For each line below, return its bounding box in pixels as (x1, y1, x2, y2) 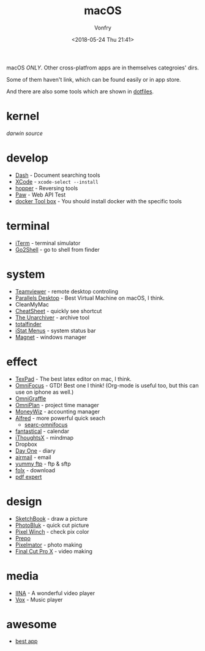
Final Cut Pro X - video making (15, 547, 93, 555)
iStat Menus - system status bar (15, 327, 96, 334)
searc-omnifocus (24, 421, 68, 428)
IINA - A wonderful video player (15, 589, 95, 596)
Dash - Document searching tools (15, 171, 100, 179)
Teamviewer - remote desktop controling (15, 287, 118, 295)
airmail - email (15, 453, 51, 461)
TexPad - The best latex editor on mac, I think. (15, 375, 132, 383)
